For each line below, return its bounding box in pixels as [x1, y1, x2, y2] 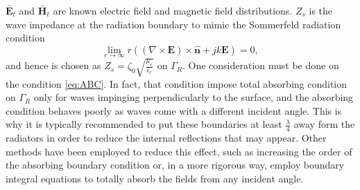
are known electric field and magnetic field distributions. [53, 3, 293, 17]
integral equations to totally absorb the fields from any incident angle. [6, 171, 304, 185]
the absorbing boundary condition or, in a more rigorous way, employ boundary [6, 158, 345, 172]
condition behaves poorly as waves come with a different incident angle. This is [6, 103, 342, 117]
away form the [293, 117, 355, 131]
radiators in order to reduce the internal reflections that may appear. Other [6, 131, 327, 145]
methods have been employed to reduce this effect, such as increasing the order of [6, 144, 352, 158]
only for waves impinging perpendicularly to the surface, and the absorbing [33, 90, 354, 104]
